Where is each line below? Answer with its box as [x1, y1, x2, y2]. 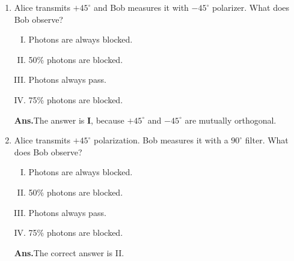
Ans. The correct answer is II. [14, 246, 124, 259]
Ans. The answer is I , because [14, 113, 124, 126]
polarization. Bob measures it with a [93, 134, 228, 146]
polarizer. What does [212, 1, 290, 13]
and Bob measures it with [93, 1, 189, 13]
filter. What [245, 134, 289, 146]
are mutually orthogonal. [185, 113, 277, 126]
